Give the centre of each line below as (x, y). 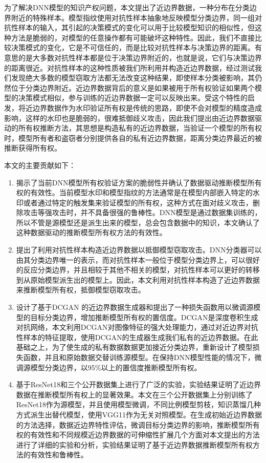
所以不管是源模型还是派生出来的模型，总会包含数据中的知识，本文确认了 (138, 222)
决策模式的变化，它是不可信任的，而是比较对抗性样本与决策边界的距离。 (133, 47)
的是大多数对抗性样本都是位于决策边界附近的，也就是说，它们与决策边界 (140, 57)
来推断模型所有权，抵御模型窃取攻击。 (81, 290)
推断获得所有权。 (33, 148)
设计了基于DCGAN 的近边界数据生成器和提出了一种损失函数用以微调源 (135, 307)
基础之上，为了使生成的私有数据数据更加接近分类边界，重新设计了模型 (134, 347)
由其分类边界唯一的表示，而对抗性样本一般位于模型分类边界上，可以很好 (138, 259)
